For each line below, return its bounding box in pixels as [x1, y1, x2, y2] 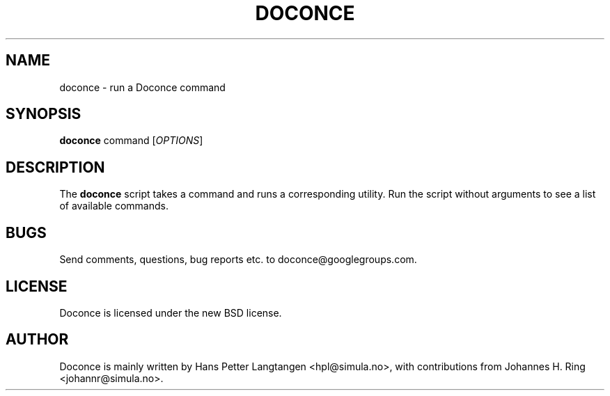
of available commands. [59, 200, 169, 212]
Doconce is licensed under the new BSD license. [59, 306, 282, 319]
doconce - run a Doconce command [59, 81, 226, 93]
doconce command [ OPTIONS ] [59, 134, 203, 147]
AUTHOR [6, 331, 69, 349]
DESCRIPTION [6, 158, 105, 176]
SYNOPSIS [6, 105, 81, 123]
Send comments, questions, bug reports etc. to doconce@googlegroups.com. [59, 253, 417, 266]
